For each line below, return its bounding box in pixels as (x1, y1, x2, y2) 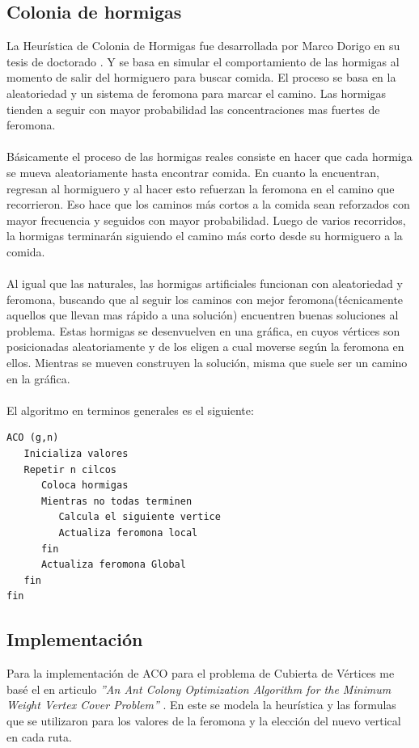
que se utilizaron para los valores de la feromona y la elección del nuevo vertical (6, 712, 401, 729)
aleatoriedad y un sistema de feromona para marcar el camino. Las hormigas (6, 84, 386, 101)
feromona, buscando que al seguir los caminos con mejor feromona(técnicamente (6, 290, 404, 307)
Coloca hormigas (40, 480, 129, 492)
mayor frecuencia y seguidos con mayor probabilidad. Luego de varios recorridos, (6, 211, 406, 228)
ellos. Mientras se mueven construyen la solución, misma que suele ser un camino (6, 354, 408, 371)
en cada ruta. (6, 728, 72, 745)
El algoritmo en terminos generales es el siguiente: (6, 401, 254, 418)
